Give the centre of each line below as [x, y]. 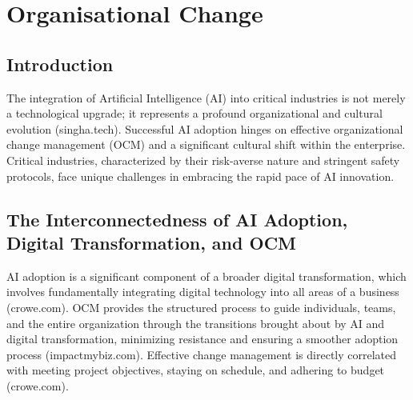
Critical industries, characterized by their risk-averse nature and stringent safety [203, 160]
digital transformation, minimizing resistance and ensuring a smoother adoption [202, 339]
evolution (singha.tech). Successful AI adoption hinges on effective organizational [205, 128]
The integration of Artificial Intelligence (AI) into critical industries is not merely [206, 97]
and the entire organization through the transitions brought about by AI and [196, 323]
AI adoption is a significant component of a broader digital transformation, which [206, 276]
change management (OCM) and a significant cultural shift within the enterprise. [206, 144]
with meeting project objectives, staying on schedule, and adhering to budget [196, 370]
